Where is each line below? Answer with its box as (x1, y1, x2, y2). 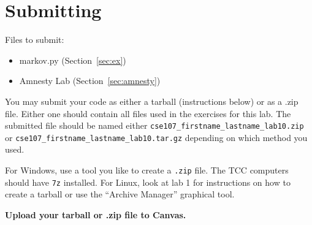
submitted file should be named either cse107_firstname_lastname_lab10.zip (5, 119, 304, 132)
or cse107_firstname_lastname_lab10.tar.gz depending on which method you (5, 131, 308, 143)
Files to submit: (5, 33, 64, 46)
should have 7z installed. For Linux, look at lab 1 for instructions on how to (5, 175, 291, 188)
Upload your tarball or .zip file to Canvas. (5, 208, 186, 221)
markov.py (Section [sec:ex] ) (19, 53, 126, 66)
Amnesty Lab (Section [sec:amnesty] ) (19, 74, 161, 87)
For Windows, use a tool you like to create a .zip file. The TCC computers (5, 164, 289, 176)
